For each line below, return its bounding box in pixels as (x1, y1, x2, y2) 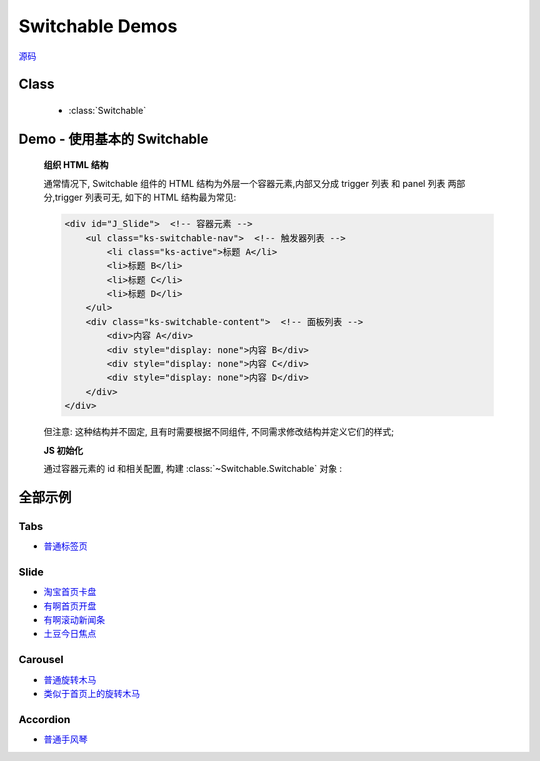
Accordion (18, 712, 71, 726)
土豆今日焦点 (43, 628, 97, 640)
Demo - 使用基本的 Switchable (18, 130, 209, 147)
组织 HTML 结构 (43, 159, 109, 171)
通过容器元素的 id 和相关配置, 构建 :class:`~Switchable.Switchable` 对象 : (43, 462, 343, 474)
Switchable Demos (18, 15, 178, 37)
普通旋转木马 (43, 673, 97, 685)
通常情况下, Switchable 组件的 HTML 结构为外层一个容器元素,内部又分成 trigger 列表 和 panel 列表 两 (43, 177, 457, 189)
